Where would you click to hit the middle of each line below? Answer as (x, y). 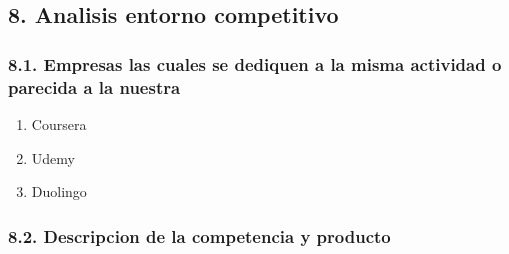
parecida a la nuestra (94, 86)
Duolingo (59, 191)
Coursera (59, 123)
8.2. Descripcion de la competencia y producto (199, 235)
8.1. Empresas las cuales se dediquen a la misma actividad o (255, 63)
